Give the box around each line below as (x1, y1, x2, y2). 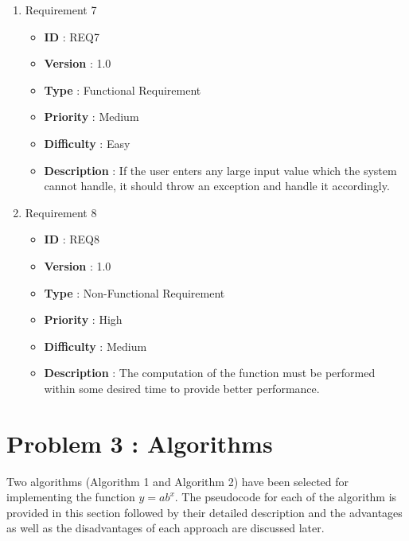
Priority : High (44, 311, 123, 328)
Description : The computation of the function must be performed (44, 364, 376, 381)
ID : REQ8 (44, 231, 99, 247)
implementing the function (6, 488, 135, 505)
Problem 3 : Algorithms (6, 426, 273, 459)
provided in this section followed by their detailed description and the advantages (6, 504, 403, 520)
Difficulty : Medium (44, 337, 147, 354)
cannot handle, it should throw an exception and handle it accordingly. (44, 177, 390, 194)
